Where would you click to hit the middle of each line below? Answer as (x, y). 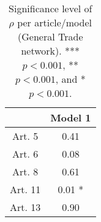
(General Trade (50, 36)
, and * (70, 79)
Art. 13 (25, 207)
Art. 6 (25, 154)
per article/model (55, 22)
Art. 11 (25, 189)
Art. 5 (25, 136)
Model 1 (71, 117)
